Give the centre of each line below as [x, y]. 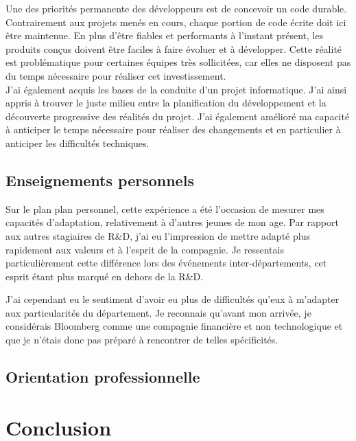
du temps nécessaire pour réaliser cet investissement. [116, 75]
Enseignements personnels [100, 180]
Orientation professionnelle [103, 377]
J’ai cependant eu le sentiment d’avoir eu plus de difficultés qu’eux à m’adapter [173, 299]
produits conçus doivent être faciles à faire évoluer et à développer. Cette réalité [174, 48]
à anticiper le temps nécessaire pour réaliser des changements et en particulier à [173, 129]
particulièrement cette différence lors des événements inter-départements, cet [166, 263]
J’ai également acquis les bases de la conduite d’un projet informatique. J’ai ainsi [176, 89]
